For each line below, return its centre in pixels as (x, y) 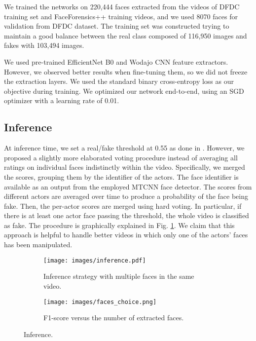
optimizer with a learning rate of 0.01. (62, 100)
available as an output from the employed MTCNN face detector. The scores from (128, 186)
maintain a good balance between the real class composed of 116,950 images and (126, 35)
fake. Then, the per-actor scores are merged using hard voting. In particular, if (123, 206)
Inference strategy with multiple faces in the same (119, 276)
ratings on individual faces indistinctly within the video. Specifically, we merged (125, 167)
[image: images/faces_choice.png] (100, 302)
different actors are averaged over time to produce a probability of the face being (126, 196)
